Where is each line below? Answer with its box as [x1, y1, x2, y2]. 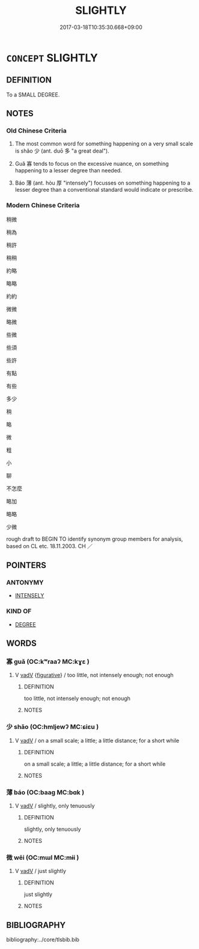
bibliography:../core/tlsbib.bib [6, 936, 80, 944]
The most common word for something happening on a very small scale [14, 140, 194, 148]
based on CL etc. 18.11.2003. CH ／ [6, 542, 93, 549]
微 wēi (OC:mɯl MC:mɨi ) [6, 853, 79, 862]
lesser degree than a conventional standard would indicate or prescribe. [14, 186, 194, 194]
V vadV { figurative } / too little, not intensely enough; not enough [14, 672, 174, 679]
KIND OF [6, 607, 32, 616]
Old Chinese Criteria [6, 127, 67, 135]
